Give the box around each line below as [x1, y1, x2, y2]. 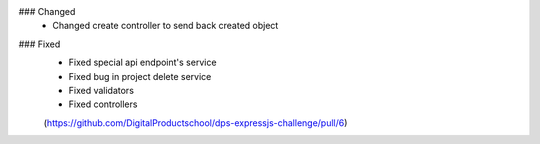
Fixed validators [68, 84, 135, 96]
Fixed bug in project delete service [68, 70, 212, 82]
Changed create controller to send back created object [52, 20, 279, 32]
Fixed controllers [68, 98, 138, 110]
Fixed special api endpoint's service [68, 56, 217, 69]
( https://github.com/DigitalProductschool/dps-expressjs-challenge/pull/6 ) [43, 116, 348, 129]
